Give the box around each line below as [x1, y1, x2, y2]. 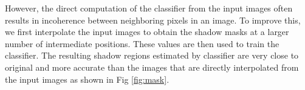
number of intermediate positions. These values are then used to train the [5, 37, 279, 50]
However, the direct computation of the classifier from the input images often [5, 2, 293, 14]
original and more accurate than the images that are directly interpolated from [5, 60, 299, 73]
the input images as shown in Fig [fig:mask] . [5, 72, 170, 85]
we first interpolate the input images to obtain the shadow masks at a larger [5, 25, 289, 38]
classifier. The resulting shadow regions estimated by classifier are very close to [5, 49, 299, 62]
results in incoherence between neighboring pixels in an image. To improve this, [5, 13, 301, 26]
